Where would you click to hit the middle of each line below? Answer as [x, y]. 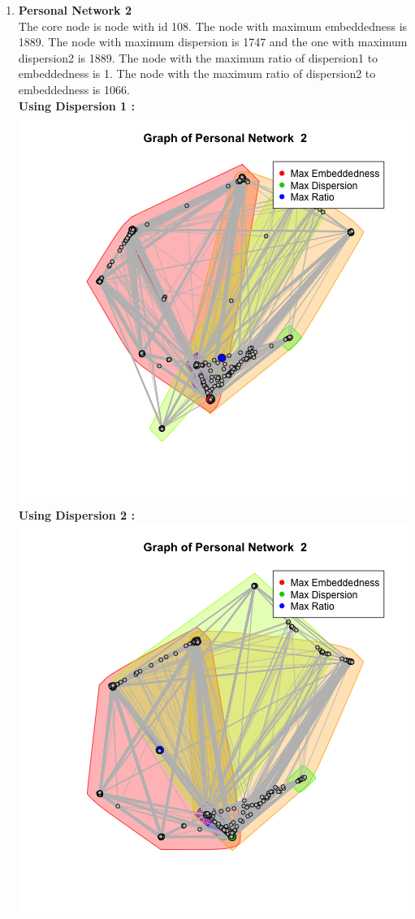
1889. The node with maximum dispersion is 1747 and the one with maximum [213, 42]
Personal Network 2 [75, 10]
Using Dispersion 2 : [77, 514]
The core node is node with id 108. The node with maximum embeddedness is [213, 26]
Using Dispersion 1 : [77, 105]
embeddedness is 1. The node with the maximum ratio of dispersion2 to [197, 73]
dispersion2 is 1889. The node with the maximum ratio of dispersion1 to [198, 57]
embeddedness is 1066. [74, 89]
